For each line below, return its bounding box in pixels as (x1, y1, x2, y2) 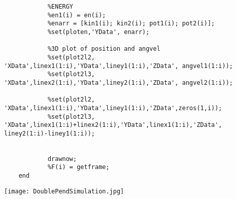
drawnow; (47, 155, 77, 162)
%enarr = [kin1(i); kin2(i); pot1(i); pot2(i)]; (47, 20, 215, 27)
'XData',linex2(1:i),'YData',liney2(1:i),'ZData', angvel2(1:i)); (4, 79, 233, 86)
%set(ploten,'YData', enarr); (47, 28, 150, 36)
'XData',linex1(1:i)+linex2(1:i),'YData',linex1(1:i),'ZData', (4, 121, 222, 129)
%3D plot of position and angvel (47, 45, 160, 53)
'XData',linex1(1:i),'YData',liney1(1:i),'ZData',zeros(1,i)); (4, 104, 222, 112)
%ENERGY (47, 3, 74, 10)
